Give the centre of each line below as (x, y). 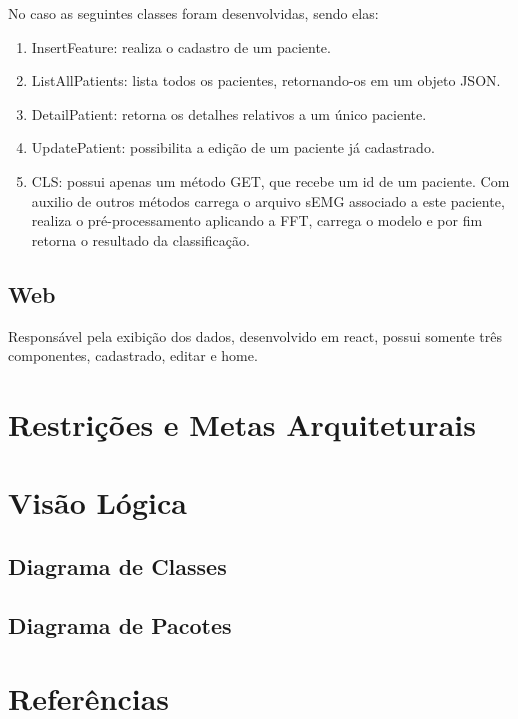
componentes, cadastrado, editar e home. (133, 355)
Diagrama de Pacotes (120, 624)
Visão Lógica (97, 502)
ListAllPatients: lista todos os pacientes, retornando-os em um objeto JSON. (266, 80)
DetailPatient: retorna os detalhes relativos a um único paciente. (229, 113)
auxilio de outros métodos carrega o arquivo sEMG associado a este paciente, (268, 200)
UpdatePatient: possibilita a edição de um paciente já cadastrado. (233, 147)
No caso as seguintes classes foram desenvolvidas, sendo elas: (193, 13)
